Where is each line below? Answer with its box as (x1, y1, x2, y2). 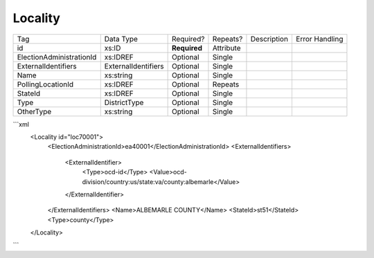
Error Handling (295, 34, 344, 44)
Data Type (104, 34, 139, 44)
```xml (12, 120, 29, 128)
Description (250, 34, 289, 44)
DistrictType (104, 98, 144, 107)
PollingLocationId (17, 80, 74, 89)
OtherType (17, 107, 52, 116)
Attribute (212, 43, 241, 53)
